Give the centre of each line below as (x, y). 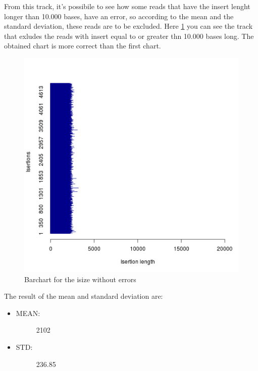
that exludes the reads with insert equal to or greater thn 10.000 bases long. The (129, 36)
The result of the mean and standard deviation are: (84, 296)
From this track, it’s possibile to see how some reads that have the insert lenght (127, 6)
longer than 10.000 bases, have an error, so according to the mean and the (119, 16)
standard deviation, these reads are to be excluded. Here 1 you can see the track (128, 26)
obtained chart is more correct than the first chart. (83, 46)
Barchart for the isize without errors (80, 279)
